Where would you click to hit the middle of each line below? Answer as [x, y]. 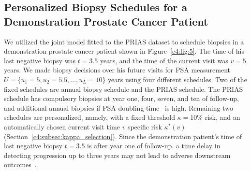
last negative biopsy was [40, 60]
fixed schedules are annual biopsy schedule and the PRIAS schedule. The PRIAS [124, 89]
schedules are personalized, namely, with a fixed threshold [89, 117]
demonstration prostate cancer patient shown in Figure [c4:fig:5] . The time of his [124, 51]
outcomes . [20, 164]
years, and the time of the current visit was [164, 60]
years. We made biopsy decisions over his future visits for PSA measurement [117, 70]
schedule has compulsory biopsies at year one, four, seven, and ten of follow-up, [121, 98]
